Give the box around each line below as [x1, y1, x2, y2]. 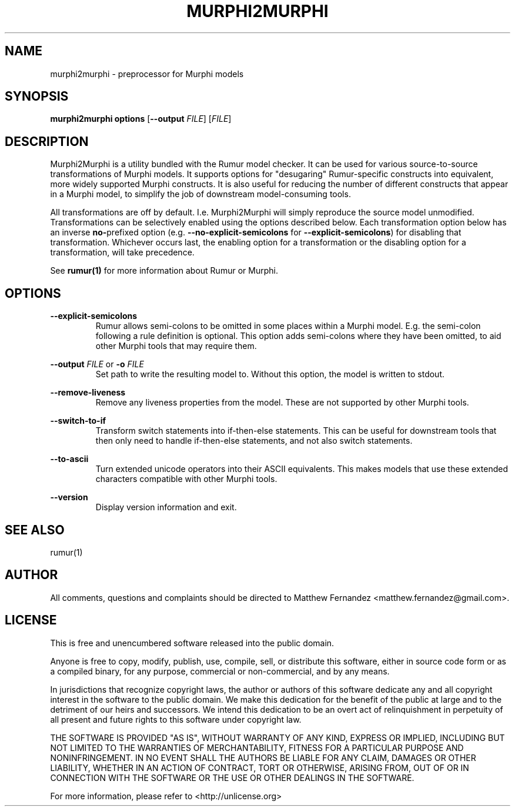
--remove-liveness [50, 387, 126, 398]
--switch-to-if [50, 416, 106, 426]
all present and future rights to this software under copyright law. [50, 714, 302, 724]
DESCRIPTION [5, 134, 89, 149]
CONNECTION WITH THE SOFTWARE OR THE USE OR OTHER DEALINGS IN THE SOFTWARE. [50, 772, 414, 783]
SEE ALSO [5, 522, 65, 537]
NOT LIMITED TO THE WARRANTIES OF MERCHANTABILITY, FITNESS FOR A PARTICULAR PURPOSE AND [50, 742, 464, 753]
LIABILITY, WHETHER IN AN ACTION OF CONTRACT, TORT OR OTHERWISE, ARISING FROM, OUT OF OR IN [50, 762, 469, 773]
